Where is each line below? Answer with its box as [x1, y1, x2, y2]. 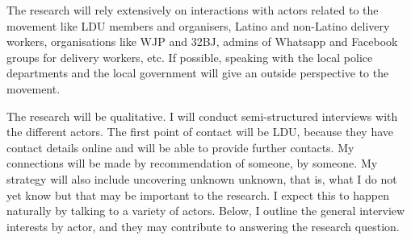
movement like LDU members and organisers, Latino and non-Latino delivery [6, 17, 390, 34]
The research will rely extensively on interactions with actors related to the [6, 2, 379, 18]
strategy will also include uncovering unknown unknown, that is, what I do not [6, 170, 397, 187]
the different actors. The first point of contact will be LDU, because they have [6, 123, 394, 140]
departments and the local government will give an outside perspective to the [6, 64, 389, 81]
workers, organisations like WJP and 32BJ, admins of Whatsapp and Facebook [6, 33, 398, 50]
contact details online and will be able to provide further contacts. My [6, 139, 354, 155]
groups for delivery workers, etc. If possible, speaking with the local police [6, 48, 373, 65]
